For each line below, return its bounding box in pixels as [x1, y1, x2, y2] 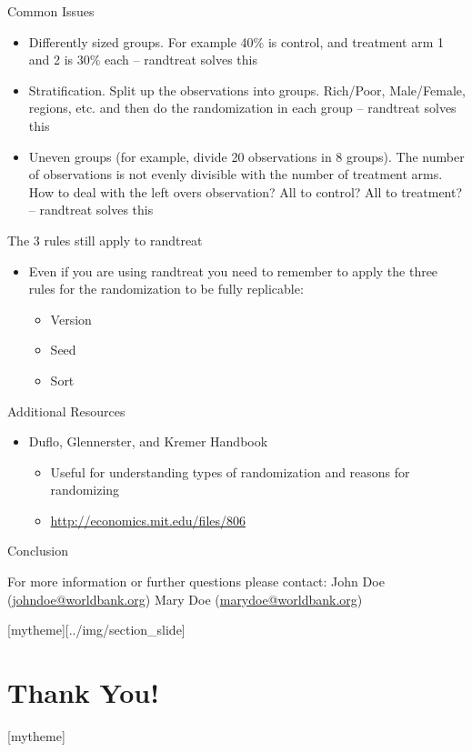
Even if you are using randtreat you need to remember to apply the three [28, 261, 438, 280]
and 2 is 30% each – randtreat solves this [28, 50, 257, 69]
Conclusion [7, 541, 68, 560]
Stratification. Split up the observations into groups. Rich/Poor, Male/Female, [28, 80, 466, 99]
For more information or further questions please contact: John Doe [7, 572, 385, 591]
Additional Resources [7, 401, 126, 420]
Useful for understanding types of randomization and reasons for [50, 462, 410, 481]
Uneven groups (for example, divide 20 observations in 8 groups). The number [28, 146, 465, 165]
